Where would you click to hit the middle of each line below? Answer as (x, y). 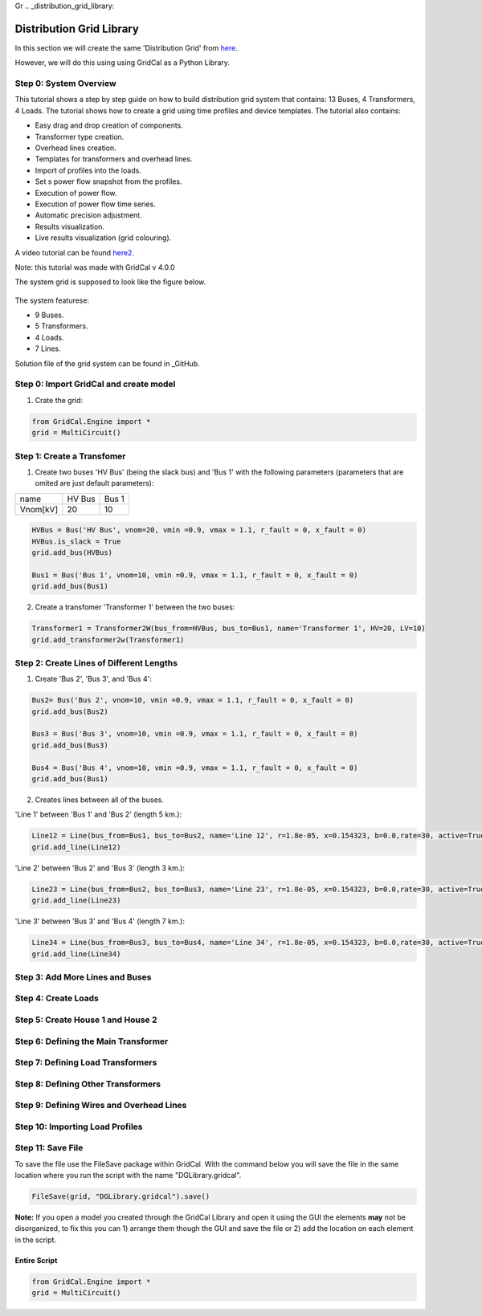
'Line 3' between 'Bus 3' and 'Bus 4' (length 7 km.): (100, 921)
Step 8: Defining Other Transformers (88, 1084)
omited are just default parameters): (94, 483)
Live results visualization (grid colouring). (103, 238)
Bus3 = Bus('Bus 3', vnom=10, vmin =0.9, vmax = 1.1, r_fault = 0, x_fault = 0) (195, 734)
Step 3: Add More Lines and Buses (83, 977)
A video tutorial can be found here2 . (74, 252)
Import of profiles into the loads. (88, 170)
